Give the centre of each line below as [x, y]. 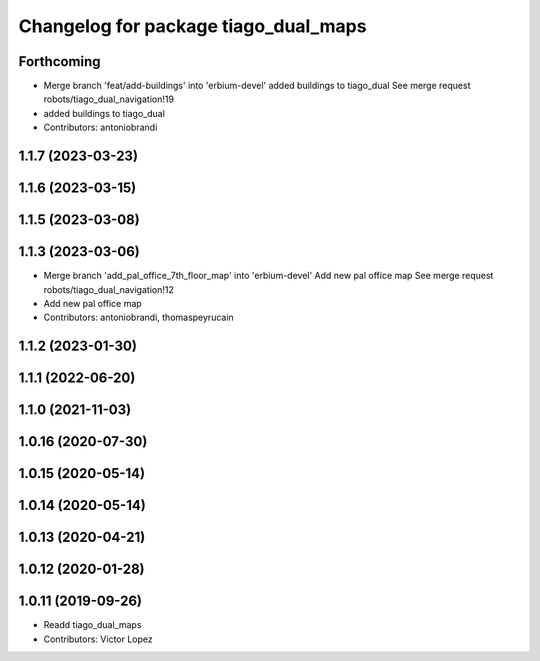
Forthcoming [59, 61]
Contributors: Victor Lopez [98, 639]
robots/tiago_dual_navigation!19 [109, 99]
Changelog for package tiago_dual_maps [192, 26]
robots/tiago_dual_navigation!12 [108, 289]
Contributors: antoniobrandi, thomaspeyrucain [138, 317]
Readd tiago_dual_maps [92, 625]
